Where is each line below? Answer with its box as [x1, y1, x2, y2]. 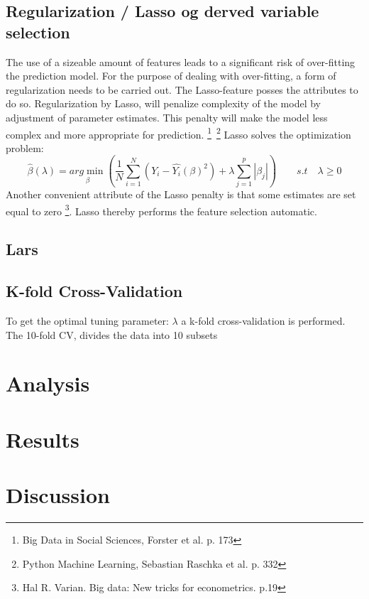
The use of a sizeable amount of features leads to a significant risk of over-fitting [6, 54, 356, 69]
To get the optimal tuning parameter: [6, 313, 169, 328]
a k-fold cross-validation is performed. [181, 313, 346, 328]
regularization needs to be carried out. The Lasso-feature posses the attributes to [6, 82, 358, 97]
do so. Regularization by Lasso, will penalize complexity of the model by [6, 96, 321, 111]
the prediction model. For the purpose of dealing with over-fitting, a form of [6, 68, 336, 83]
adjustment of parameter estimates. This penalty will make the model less [6, 109, 328, 124]
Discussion [6, 480, 110, 509]
